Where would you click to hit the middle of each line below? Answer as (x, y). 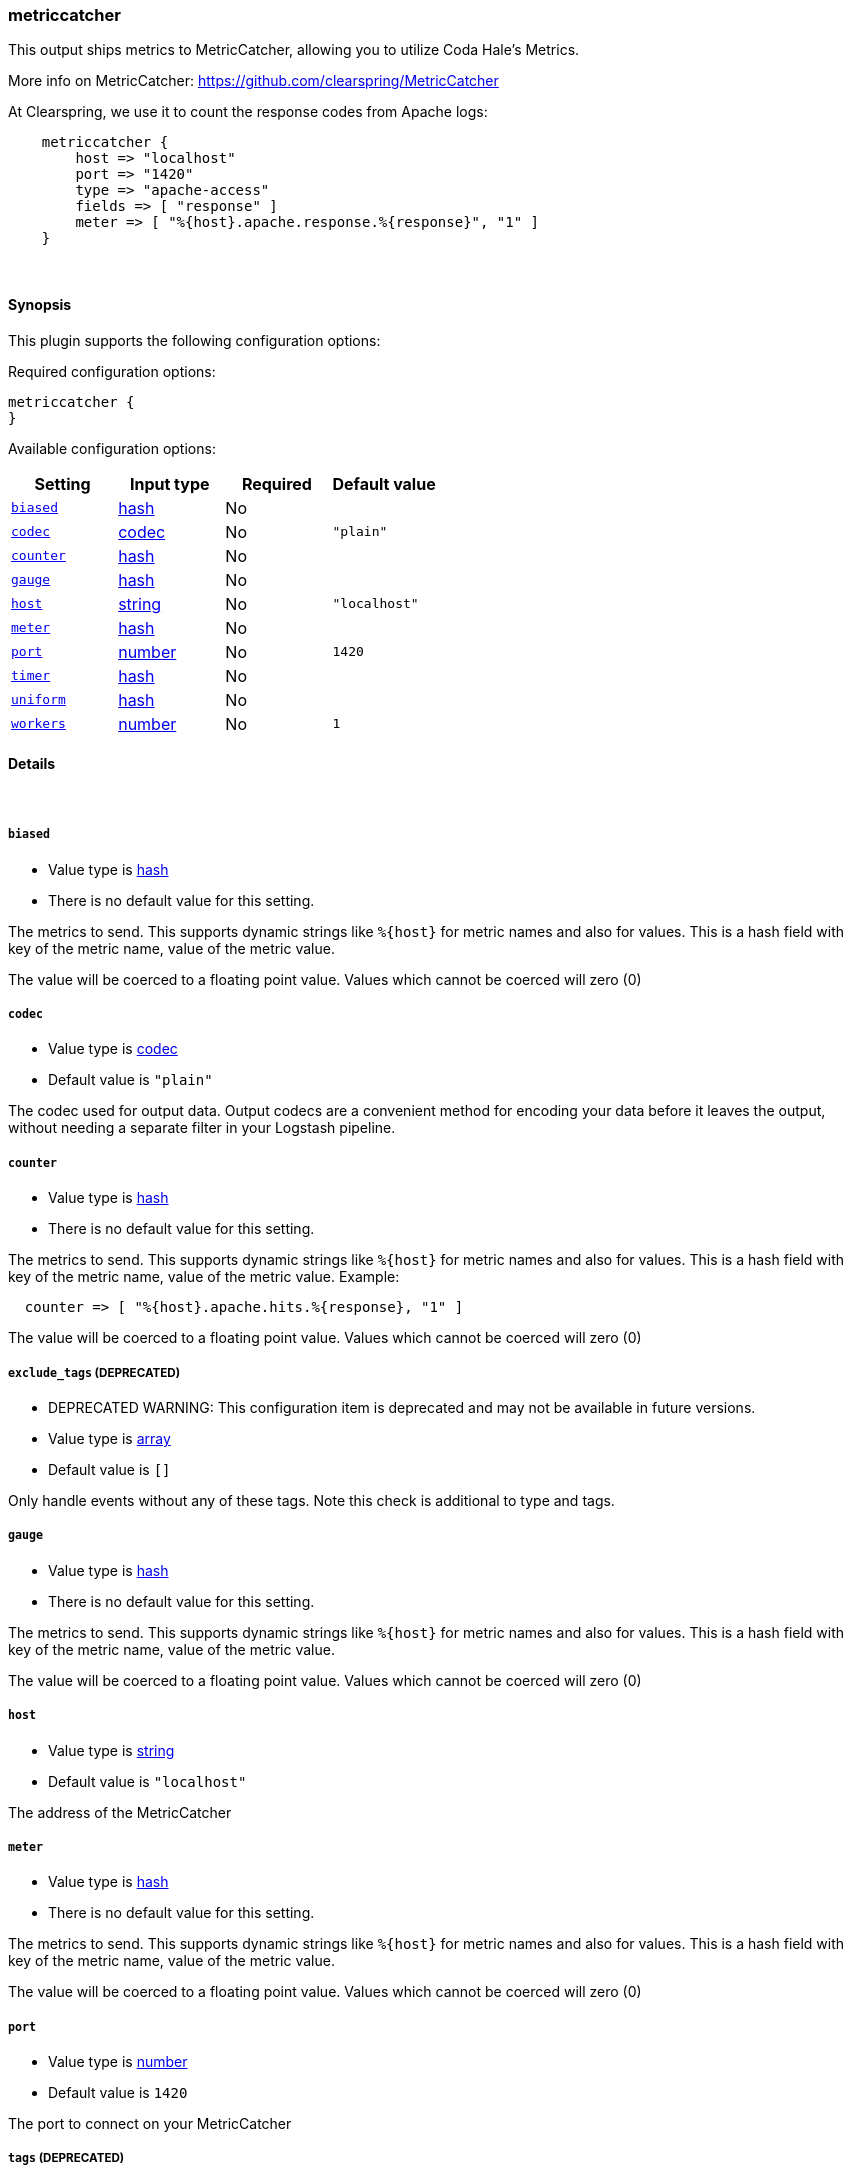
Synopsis (40, 304)
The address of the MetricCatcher (120, 1812)
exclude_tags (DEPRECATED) (94, 1372)
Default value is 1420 (118, 2093)
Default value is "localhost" (147, 1781)
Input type (169, 483)
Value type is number (118, 2062)
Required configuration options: (112, 371)
